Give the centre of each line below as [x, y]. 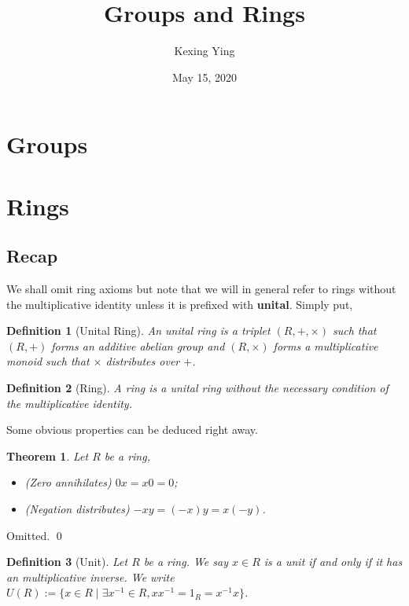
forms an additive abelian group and [138, 345]
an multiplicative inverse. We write [90, 577]
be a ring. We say [186, 562]
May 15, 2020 [204, 77]
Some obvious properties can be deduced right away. [132, 430]
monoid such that [48, 361]
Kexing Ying [204, 51]
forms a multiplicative [326, 345]
